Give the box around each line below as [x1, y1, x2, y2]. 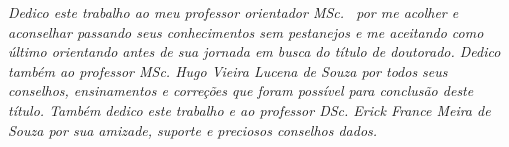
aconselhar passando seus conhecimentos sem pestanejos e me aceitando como [8, 21, 484, 42]
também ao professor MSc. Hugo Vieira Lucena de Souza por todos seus [8, 60, 448, 81]
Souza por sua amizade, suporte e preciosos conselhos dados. [8, 119, 378, 140]
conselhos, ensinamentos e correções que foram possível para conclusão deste [8, 80, 474, 101]
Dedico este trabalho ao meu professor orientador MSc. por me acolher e [8, 2, 459, 22]
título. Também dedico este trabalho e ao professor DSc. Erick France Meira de [8, 99, 491, 120]
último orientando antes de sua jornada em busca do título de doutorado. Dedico [8, 41, 501, 62]
